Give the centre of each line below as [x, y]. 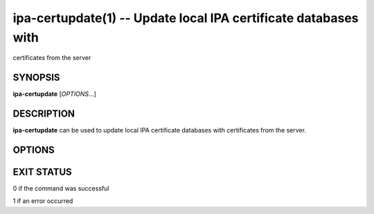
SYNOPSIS [36, 78]
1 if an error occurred [43, 201]
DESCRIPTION [44, 114]
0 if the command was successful [61, 188]
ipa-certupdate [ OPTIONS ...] [54, 94]
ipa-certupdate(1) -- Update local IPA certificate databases [186, 18]
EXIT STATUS [42, 172]
